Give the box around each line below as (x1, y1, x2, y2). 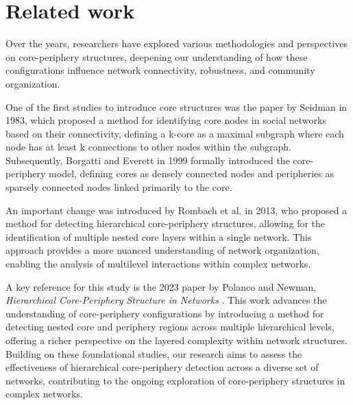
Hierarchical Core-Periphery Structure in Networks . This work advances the (5, 293, 327, 307)
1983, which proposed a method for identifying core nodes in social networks (5, 113, 326, 127)
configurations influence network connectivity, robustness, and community (5, 63, 315, 77)
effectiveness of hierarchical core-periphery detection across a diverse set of (5, 360, 319, 374)
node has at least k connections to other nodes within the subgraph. (5, 140, 291, 154)
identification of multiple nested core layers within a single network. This (5, 229, 312, 244)
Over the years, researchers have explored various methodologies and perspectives (5, 36, 348, 51)
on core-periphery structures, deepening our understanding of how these (5, 49, 308, 64)
